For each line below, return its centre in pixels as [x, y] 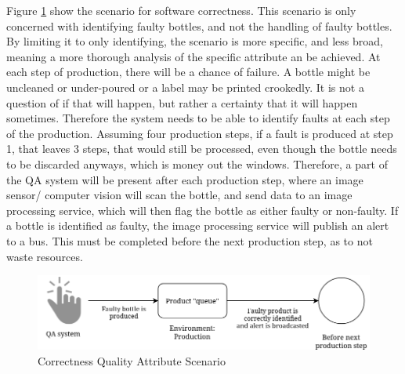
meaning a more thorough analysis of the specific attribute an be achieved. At [193, 56]
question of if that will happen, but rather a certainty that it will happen [182, 102]
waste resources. [45, 256]
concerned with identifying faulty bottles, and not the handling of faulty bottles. [199, 25]
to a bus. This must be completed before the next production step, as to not [190, 240]
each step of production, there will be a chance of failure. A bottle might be [188, 72]
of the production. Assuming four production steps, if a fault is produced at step [200, 133]
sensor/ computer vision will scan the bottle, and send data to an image [179, 195]
